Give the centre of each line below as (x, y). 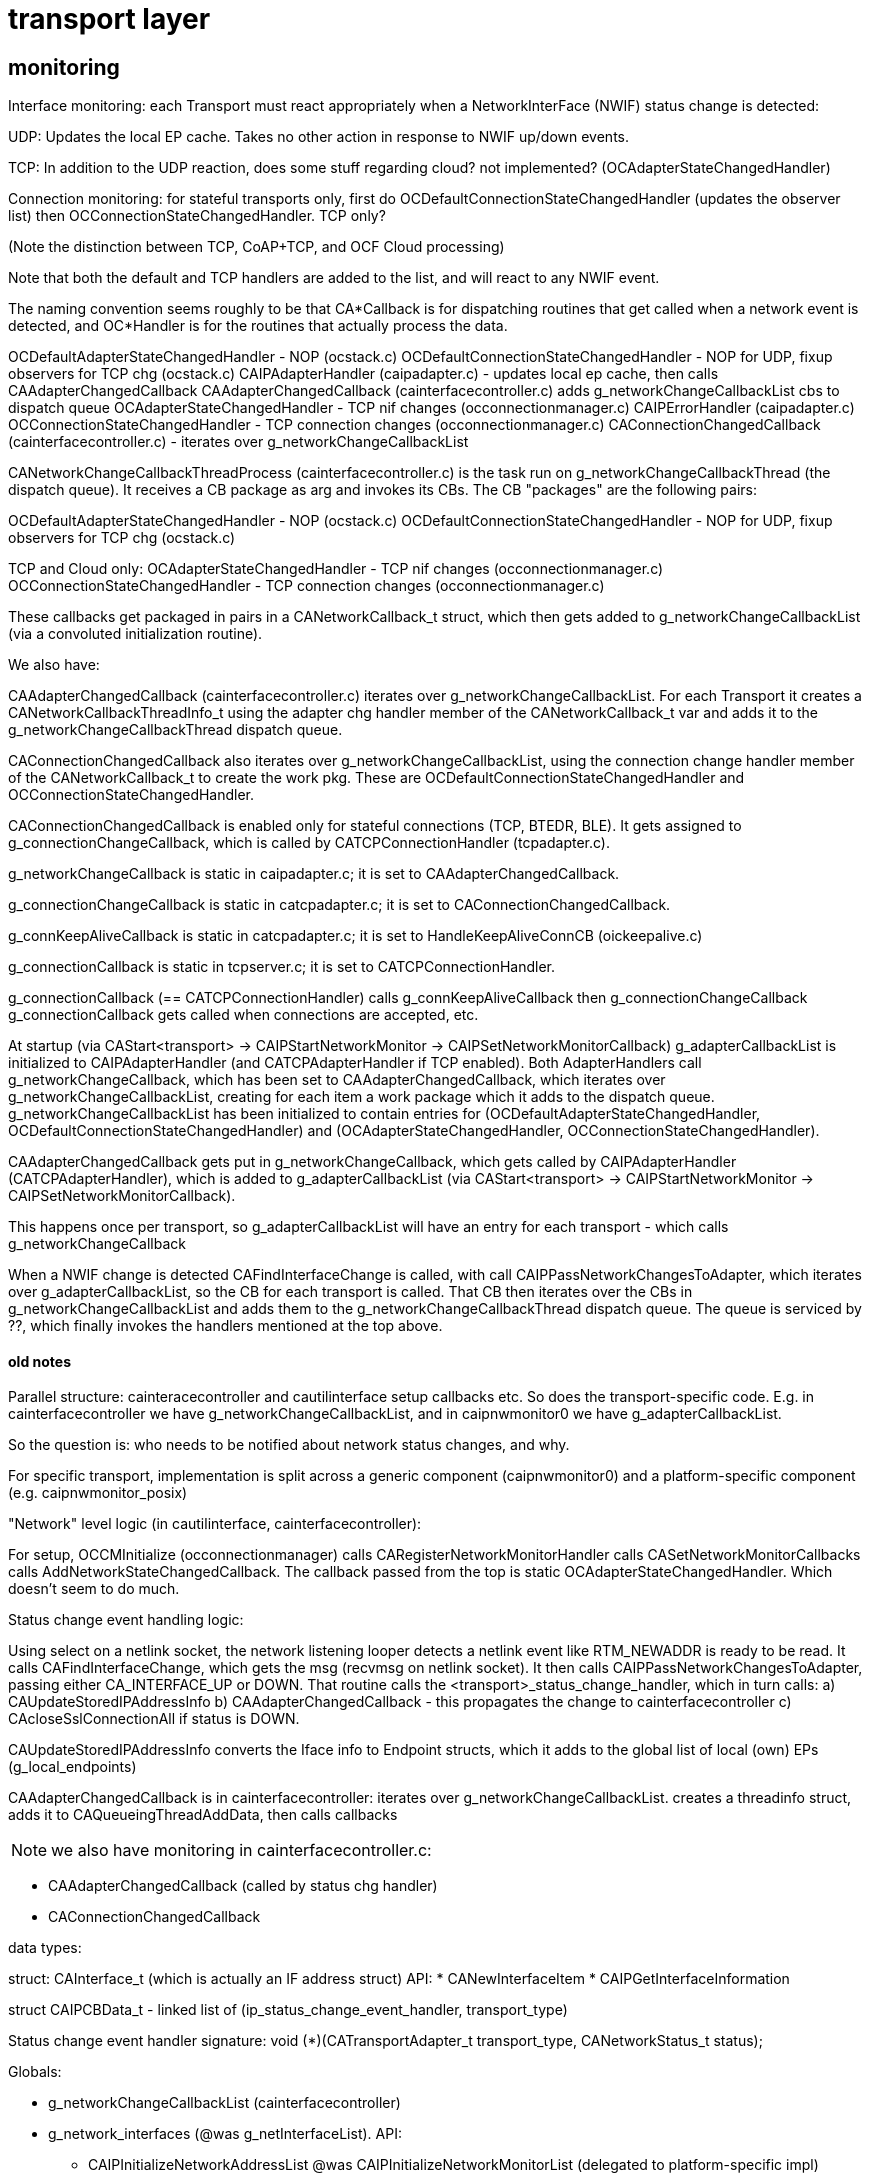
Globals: (35, 2072)
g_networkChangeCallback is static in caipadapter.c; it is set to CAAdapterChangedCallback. (314, 874)
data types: (45, 1948)
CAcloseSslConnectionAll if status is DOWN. (154, 1719)
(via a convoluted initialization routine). (135, 634)
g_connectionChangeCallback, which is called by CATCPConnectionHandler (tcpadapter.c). (309, 843)
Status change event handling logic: (126, 1620)
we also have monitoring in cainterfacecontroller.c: (241, 1850)
